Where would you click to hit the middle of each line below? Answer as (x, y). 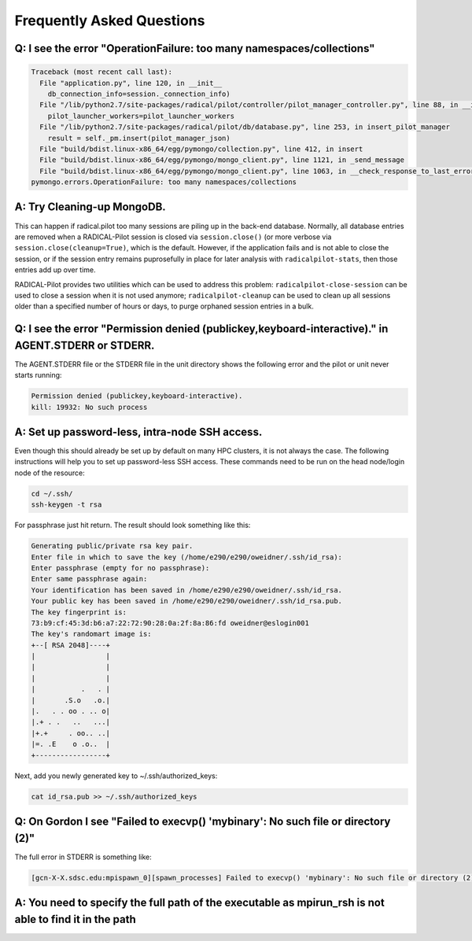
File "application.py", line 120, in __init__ (131, 83)
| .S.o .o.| (70, 700)
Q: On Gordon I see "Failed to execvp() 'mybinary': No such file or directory (203, 821)
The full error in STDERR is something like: (83, 857)
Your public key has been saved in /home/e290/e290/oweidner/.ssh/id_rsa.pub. (186, 601)
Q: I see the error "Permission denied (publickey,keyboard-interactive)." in (201, 329)
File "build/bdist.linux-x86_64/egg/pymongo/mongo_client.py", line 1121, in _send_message (222, 160)
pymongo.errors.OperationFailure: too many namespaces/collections (164, 182)
